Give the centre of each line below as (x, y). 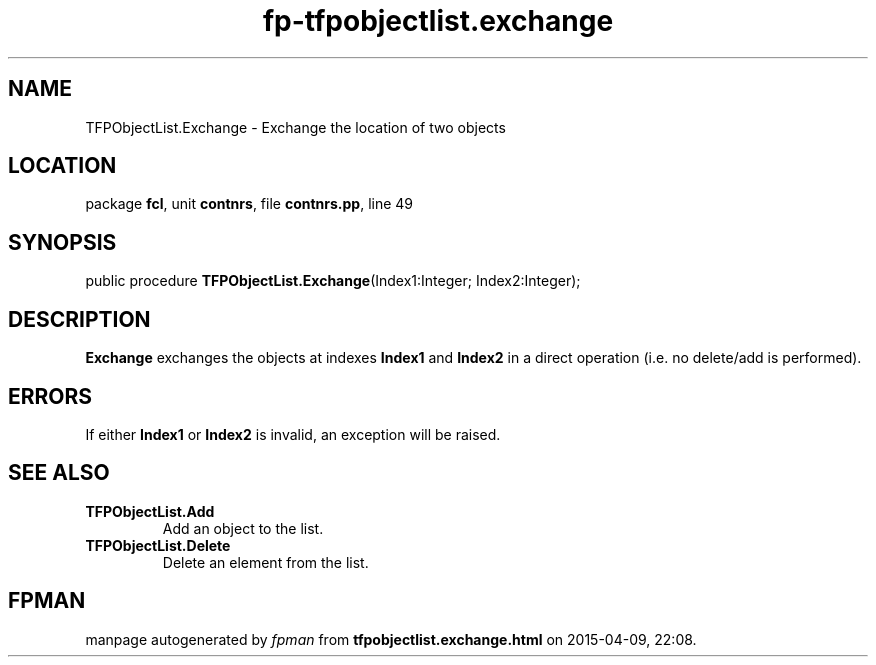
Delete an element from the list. (265, 562)
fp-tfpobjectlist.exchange (438, 21)
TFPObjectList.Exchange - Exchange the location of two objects (295, 127)
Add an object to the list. (243, 528)
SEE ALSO (59, 473)
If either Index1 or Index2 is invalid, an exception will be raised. (293, 434)
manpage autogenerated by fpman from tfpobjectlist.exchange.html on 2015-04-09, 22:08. (391, 639)
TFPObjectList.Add (150, 511)
